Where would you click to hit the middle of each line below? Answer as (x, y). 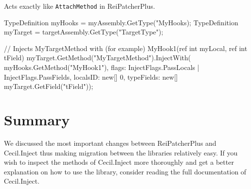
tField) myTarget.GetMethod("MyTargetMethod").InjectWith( (98, 58)
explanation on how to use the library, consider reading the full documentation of (125, 171)
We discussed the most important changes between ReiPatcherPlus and (110, 143)
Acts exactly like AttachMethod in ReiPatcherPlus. (80, 6)
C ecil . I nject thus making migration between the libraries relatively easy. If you (121, 152)
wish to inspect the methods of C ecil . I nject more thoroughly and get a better (119, 162)
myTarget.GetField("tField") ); (49, 86)
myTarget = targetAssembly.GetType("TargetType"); (84, 32)
